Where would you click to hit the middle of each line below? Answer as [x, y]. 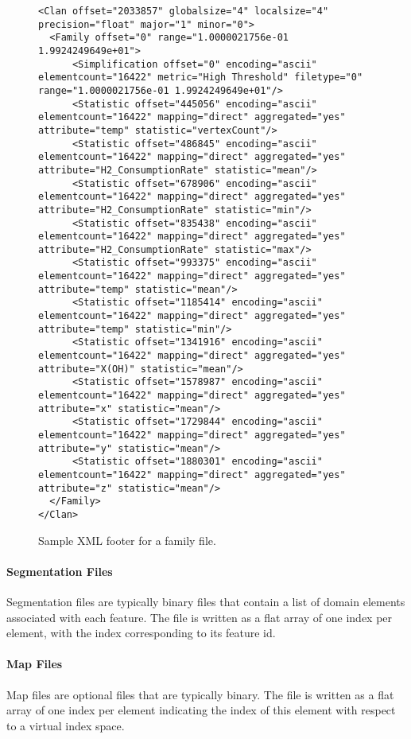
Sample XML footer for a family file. [127, 540]
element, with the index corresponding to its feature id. [141, 633]
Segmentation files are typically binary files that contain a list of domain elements [206, 601]
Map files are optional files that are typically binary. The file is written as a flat [200, 694]
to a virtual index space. [66, 725]
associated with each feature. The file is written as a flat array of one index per [200, 617]
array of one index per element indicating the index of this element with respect [201, 710]
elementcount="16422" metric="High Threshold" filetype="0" [201, 78]
